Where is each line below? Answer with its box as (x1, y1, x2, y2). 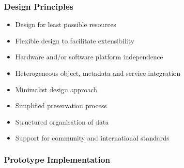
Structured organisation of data (15, 116, 109, 126)
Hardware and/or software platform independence (15, 52, 163, 62)
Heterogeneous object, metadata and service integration (15, 68, 181, 78)
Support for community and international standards (15, 133, 169, 143)
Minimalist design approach (15, 84, 97, 94)
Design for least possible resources (15, 19, 116, 29)
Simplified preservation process (15, 100, 107, 111)
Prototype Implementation (4, 153, 110, 165)
